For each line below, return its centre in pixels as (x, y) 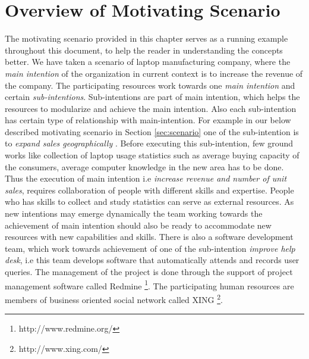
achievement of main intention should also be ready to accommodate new (138, 225)
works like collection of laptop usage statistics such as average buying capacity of (152, 155)
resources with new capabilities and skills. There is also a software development (149, 237)
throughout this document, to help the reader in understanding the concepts (144, 50)
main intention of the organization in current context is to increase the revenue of (154, 73)
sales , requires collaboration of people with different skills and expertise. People (149, 190)
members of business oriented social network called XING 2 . (114, 298)
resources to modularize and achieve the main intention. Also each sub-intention (151, 108)
